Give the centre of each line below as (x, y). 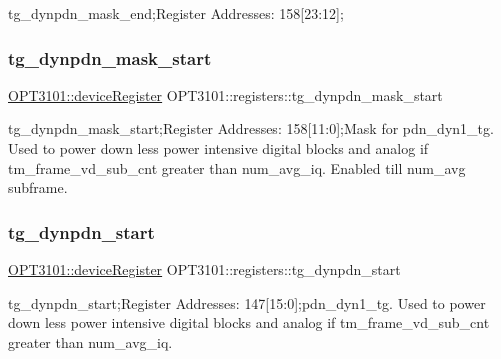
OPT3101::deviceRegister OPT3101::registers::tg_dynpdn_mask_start (225, 94)
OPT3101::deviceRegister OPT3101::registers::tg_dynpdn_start (204, 269)
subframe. (38, 187)
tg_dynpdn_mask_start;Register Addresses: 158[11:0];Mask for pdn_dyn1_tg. (251, 128)
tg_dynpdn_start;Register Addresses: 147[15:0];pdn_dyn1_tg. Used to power (247, 302)
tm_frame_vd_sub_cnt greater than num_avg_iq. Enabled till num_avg (237, 167)
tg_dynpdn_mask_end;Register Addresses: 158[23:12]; (176, 13)
